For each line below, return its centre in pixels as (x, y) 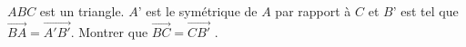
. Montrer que (109, 31)
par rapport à (313, 11)
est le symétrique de (202, 11)
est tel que (430, 11)
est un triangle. (82, 11)
